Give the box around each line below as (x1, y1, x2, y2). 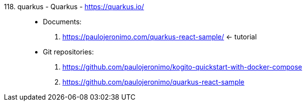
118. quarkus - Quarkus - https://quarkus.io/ (4, 2, 144, 11)
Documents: (43, 17, 82, 26)
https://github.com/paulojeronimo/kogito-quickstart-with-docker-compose (62, 63, 302, 71)
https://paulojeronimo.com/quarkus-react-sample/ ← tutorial (62, 33, 257, 41)
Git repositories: (43, 48, 94, 56)
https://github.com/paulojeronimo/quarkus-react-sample (62, 78, 245, 86)
